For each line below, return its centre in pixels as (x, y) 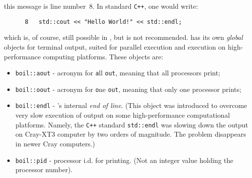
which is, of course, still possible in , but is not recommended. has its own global (124, 37)
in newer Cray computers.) (55, 143)
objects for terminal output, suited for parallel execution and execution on (115, 46)
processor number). (44, 169)
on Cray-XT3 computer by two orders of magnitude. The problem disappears (131, 134)
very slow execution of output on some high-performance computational (123, 115)
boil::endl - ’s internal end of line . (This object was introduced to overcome (131, 105)
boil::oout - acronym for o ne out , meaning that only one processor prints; (128, 89)
